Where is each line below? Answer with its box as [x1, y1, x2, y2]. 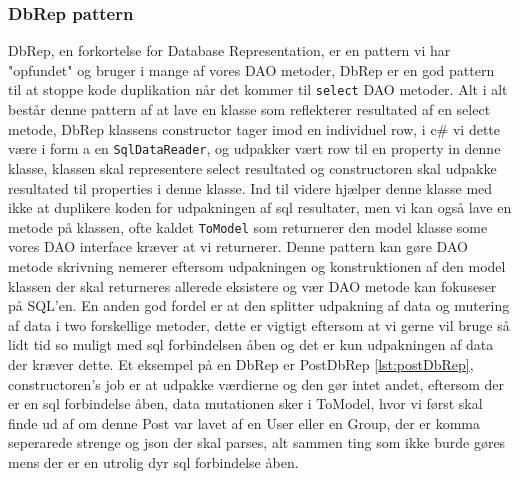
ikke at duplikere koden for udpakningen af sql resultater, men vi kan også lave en [8, 197, 512, 218]
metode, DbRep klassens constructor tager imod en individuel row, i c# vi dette [8, 118, 500, 139]
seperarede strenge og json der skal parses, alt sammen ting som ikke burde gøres [8, 432, 506, 453]
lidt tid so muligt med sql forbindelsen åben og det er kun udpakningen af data [8, 334, 494, 355]
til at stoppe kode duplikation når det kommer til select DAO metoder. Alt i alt [8, 79, 508, 100]
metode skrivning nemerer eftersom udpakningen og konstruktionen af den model [8, 255, 506, 276]
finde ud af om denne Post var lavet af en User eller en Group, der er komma [8, 412, 480, 433]
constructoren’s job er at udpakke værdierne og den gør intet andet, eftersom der [8, 373, 504, 394]
